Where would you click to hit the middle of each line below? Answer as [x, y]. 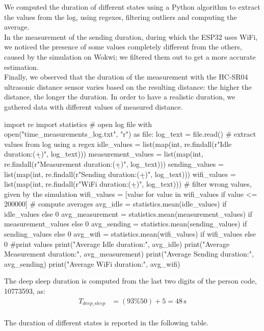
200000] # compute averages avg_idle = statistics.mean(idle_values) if [115, 204]
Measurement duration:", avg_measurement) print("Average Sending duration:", [129, 254]
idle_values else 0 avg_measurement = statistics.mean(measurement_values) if [128, 213]
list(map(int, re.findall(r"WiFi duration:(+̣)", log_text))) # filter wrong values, [128, 184]
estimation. [21, 67]
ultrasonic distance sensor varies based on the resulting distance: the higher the [128, 86]
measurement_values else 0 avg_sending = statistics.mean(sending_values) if [126, 224]
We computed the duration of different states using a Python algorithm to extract [132, 7]
